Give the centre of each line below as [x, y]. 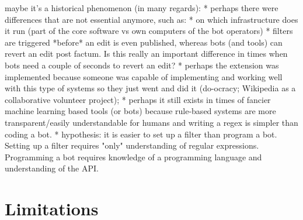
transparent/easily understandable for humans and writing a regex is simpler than [151, 122]
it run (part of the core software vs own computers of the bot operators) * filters [149, 31]
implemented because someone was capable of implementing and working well [144, 76]
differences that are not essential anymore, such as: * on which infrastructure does [151, 19]
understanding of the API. [52, 168]
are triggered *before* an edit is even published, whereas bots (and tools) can [144, 42]
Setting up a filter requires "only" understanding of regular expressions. [132, 145]
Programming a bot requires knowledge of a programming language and [133, 157]
